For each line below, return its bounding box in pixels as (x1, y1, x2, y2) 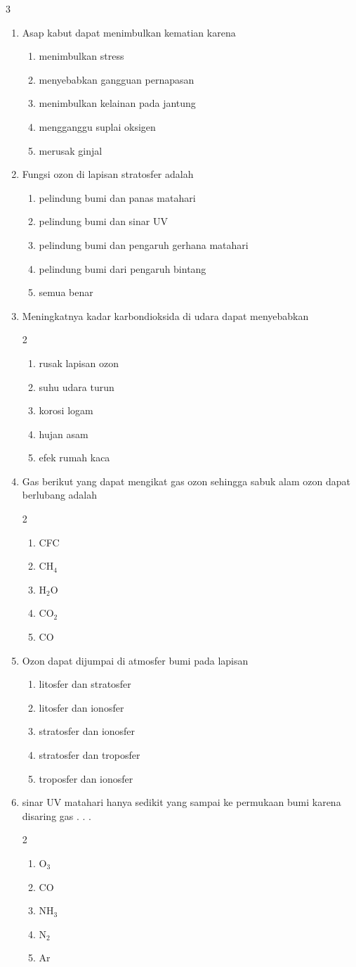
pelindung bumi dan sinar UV (39, 214, 168, 229)
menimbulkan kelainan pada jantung (39, 96, 196, 110)
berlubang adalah (22, 487, 98, 502)
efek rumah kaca (39, 450, 110, 465)
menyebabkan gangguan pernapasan (39, 72, 195, 87)
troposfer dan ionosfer (39, 771, 133, 786)
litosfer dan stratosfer (39, 677, 131, 691)
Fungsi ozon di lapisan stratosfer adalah (22, 167, 194, 181)
